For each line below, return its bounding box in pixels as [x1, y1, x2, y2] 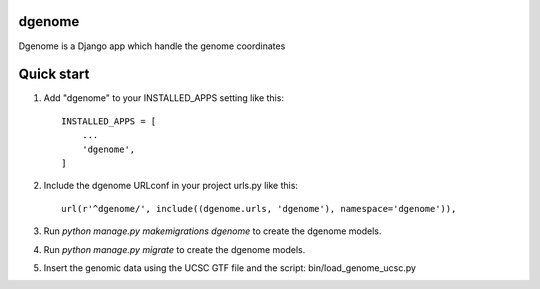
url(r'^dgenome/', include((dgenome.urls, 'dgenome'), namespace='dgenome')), [61, 203, 457, 214]
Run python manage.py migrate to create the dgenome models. [43, 243, 306, 255]
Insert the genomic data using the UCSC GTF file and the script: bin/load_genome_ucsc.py [43, 261, 417, 274]
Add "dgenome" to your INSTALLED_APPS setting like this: [43, 92, 285, 104]
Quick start [18, 66, 90, 83]
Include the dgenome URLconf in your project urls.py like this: [43, 180, 299, 192]
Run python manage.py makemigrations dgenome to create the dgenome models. [43, 225, 382, 237]
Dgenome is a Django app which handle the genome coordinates [18, 40, 286, 52]
